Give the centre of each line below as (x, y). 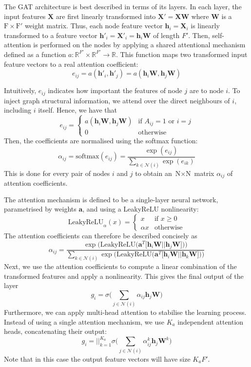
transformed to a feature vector (51, 35)
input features (25, 16)
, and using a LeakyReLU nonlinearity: (141, 209)
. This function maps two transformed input (182, 54)
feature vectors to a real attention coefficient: (71, 64)
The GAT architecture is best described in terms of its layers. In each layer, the (123, 6)
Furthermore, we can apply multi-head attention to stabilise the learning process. (125, 312)
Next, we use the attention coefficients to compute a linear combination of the (120, 266)
